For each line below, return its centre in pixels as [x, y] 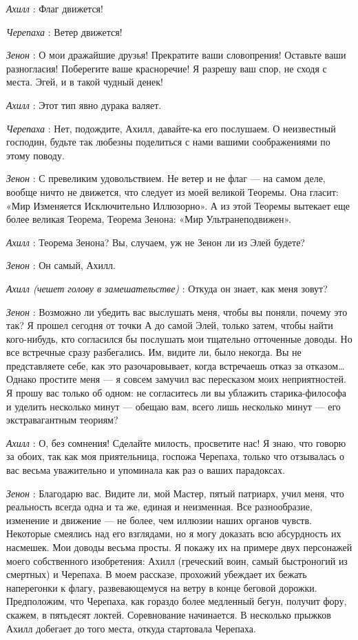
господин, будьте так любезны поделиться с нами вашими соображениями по [168, 142]
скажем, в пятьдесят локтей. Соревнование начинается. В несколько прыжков [169, 614]
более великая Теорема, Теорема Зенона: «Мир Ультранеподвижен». [149, 219]
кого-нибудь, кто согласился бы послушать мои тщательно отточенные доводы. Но [179, 338]
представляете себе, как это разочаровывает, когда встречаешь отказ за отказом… [176, 365]
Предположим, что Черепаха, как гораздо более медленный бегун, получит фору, [177, 601]
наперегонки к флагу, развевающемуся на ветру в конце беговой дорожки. [162, 587]
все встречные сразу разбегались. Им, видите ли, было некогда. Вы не [154, 352]
